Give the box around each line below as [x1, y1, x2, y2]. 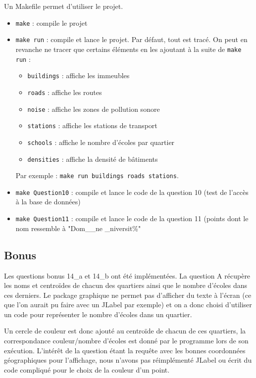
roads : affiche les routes [27, 87, 102, 97]
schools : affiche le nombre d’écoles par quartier [27, 137, 175, 147]
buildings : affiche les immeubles [27, 70, 130, 81]
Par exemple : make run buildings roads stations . [15, 170, 179, 181]
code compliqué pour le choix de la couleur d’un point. [4, 364, 170, 375]
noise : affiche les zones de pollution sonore [27, 103, 160, 114]
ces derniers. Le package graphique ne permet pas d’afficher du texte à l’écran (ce [4, 289, 252, 300]
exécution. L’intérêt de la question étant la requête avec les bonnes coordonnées [4, 345, 246, 355]
